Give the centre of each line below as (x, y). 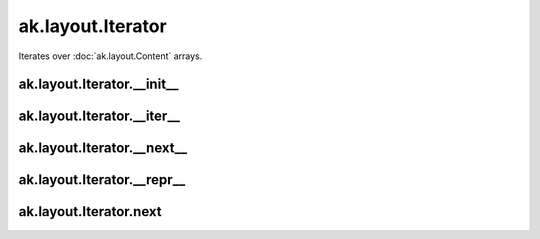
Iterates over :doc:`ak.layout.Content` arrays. (110, 56)
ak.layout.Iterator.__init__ (98, 84)
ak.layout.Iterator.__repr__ (102, 180)
